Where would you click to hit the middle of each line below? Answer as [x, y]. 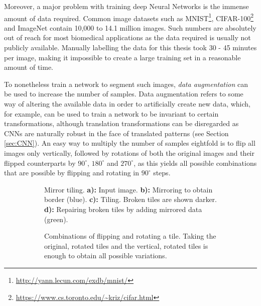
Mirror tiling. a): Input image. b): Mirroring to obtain [128, 189]
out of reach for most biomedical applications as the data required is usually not [127, 37]
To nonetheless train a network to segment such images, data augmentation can [126, 84]
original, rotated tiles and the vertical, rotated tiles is [126, 245]
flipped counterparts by [40, 163]
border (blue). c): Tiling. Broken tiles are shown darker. [130, 199]
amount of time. [29, 67]
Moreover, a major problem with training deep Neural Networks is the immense [126, 6]
